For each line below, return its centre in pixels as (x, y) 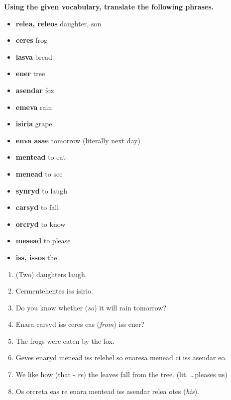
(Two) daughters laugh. (51, 274)
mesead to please (43, 241)
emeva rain (34, 107)
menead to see (39, 173)
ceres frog (32, 40)
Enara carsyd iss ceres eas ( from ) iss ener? (80, 324)
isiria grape (34, 124)
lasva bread (34, 56)
